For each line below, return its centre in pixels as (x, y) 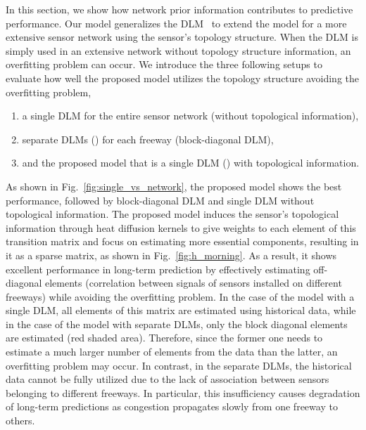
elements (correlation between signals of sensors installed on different (194, 283)
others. (20, 421)
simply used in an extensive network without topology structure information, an (178, 50)
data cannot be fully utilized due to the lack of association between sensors (168, 379)
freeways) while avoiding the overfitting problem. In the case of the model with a (180, 296)
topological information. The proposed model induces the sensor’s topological (172, 214)
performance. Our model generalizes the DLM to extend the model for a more (176, 23)
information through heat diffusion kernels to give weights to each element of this (181, 227)
